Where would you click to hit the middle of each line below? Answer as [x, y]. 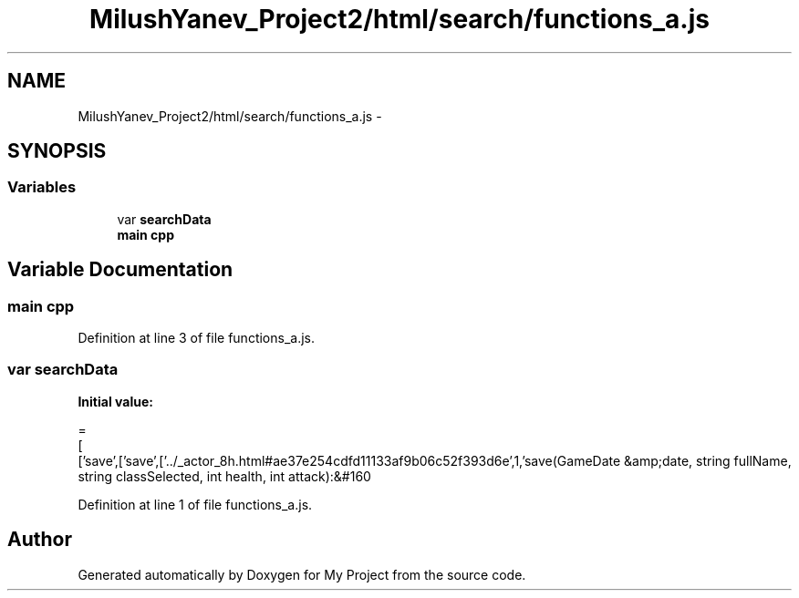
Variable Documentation [120, 270]
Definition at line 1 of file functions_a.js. [195, 504]
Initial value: [115, 401]
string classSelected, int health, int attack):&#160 [224, 476]
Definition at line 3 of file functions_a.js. [197, 338]
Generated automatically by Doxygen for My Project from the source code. [302, 574]
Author [40, 540]
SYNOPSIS [57, 151]
